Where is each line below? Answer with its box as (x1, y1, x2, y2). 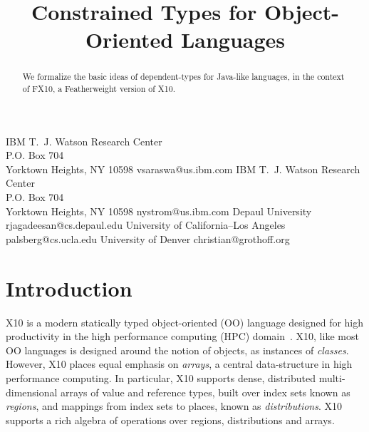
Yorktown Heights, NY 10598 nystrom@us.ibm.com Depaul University (6, 203, 312, 218)
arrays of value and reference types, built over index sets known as (61, 384, 350, 399)
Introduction (6, 273, 132, 302)
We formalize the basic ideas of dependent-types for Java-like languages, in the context (22, 71, 345, 83)
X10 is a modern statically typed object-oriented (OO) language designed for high (6, 314, 364, 329)
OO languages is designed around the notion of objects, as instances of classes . (6, 342, 349, 357)
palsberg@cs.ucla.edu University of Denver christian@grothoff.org (6, 231, 290, 246)
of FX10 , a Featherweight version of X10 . (22, 83, 175, 95)
